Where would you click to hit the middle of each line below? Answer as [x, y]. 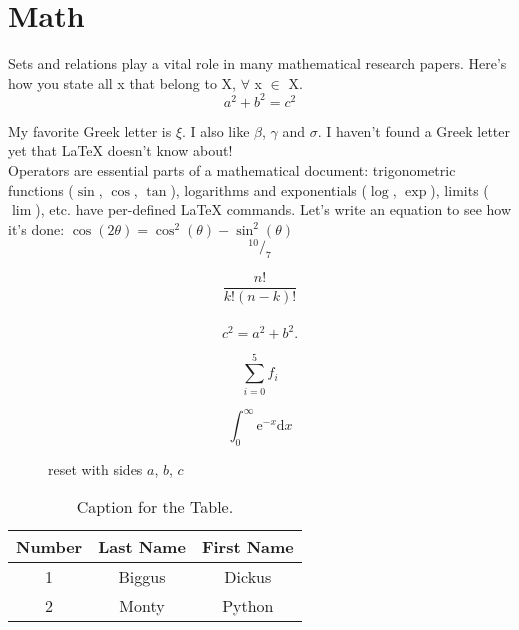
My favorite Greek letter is [90, 130]
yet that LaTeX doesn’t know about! [120, 150]
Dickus [248, 577]
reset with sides [95, 468]
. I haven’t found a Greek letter [414, 130]
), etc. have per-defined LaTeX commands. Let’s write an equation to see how [273, 209]
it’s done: [36, 228]
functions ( [41, 189]
